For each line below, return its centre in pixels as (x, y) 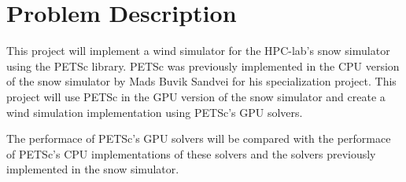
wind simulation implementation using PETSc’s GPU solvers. (155, 112)
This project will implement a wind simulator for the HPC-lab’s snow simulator (198, 51)
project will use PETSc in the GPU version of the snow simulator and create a (196, 96)
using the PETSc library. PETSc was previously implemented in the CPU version (203, 66)
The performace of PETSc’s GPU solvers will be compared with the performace (199, 138)
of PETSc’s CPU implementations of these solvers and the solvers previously (191, 153)
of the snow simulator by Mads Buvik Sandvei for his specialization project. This (201, 81)
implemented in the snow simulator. (93, 169)
